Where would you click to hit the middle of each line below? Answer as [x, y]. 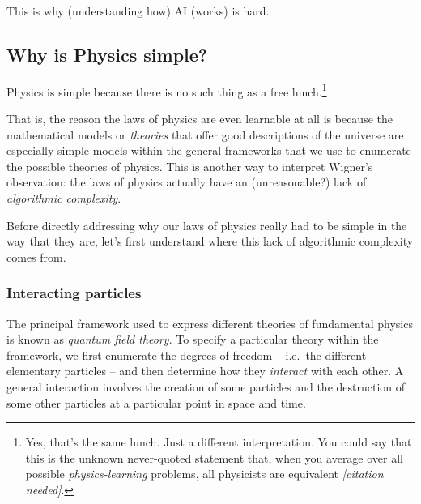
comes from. [36, 256]
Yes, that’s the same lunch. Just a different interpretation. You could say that [219, 442]
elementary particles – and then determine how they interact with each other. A [205, 371]
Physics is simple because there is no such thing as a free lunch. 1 [167, 90]
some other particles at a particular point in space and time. [156, 402]
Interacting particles [74, 293]
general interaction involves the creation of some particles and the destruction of [206, 386]
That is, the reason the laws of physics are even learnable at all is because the [200, 119]
